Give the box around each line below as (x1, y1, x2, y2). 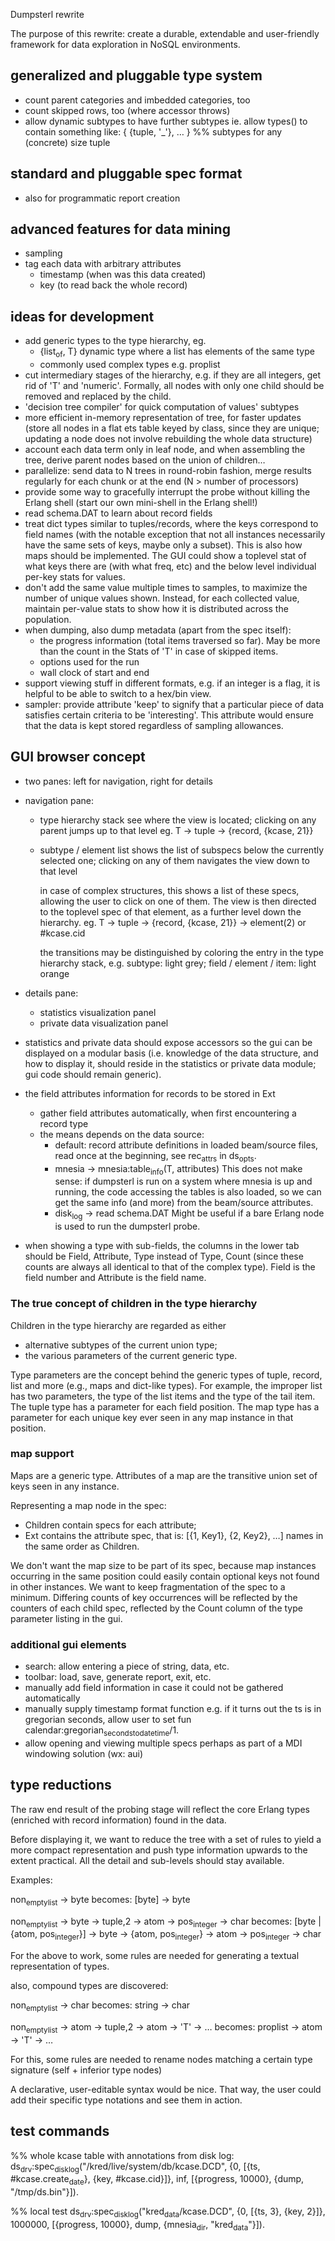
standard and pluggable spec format (10, 165, 243, 183)
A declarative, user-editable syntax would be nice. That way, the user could (10, 2083, 322, 2095)
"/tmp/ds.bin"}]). (10, 2186, 79, 2198)
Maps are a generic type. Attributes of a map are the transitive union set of (10, 1469, 318, 1481)
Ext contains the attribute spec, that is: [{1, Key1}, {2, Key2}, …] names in (24, 1529, 324, 1541)
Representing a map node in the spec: (10, 1499, 167, 1511)
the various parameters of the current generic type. (24, 1349, 238, 1361)
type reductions (10, 1777, 112, 1794)
